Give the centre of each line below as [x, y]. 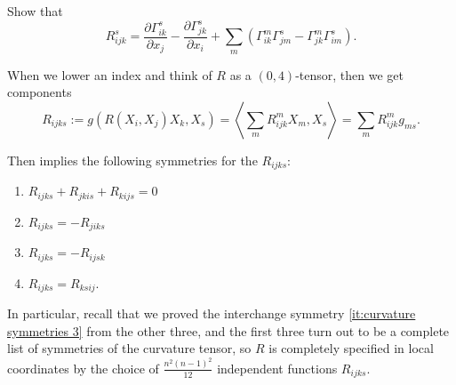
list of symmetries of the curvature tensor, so [129, 348]
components [40, 92]
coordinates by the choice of [83, 368]
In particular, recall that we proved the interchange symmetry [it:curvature [212, 313]
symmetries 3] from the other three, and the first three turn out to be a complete [228, 330]
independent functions [277, 368]
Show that [35, 11]
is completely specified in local [351, 348]
